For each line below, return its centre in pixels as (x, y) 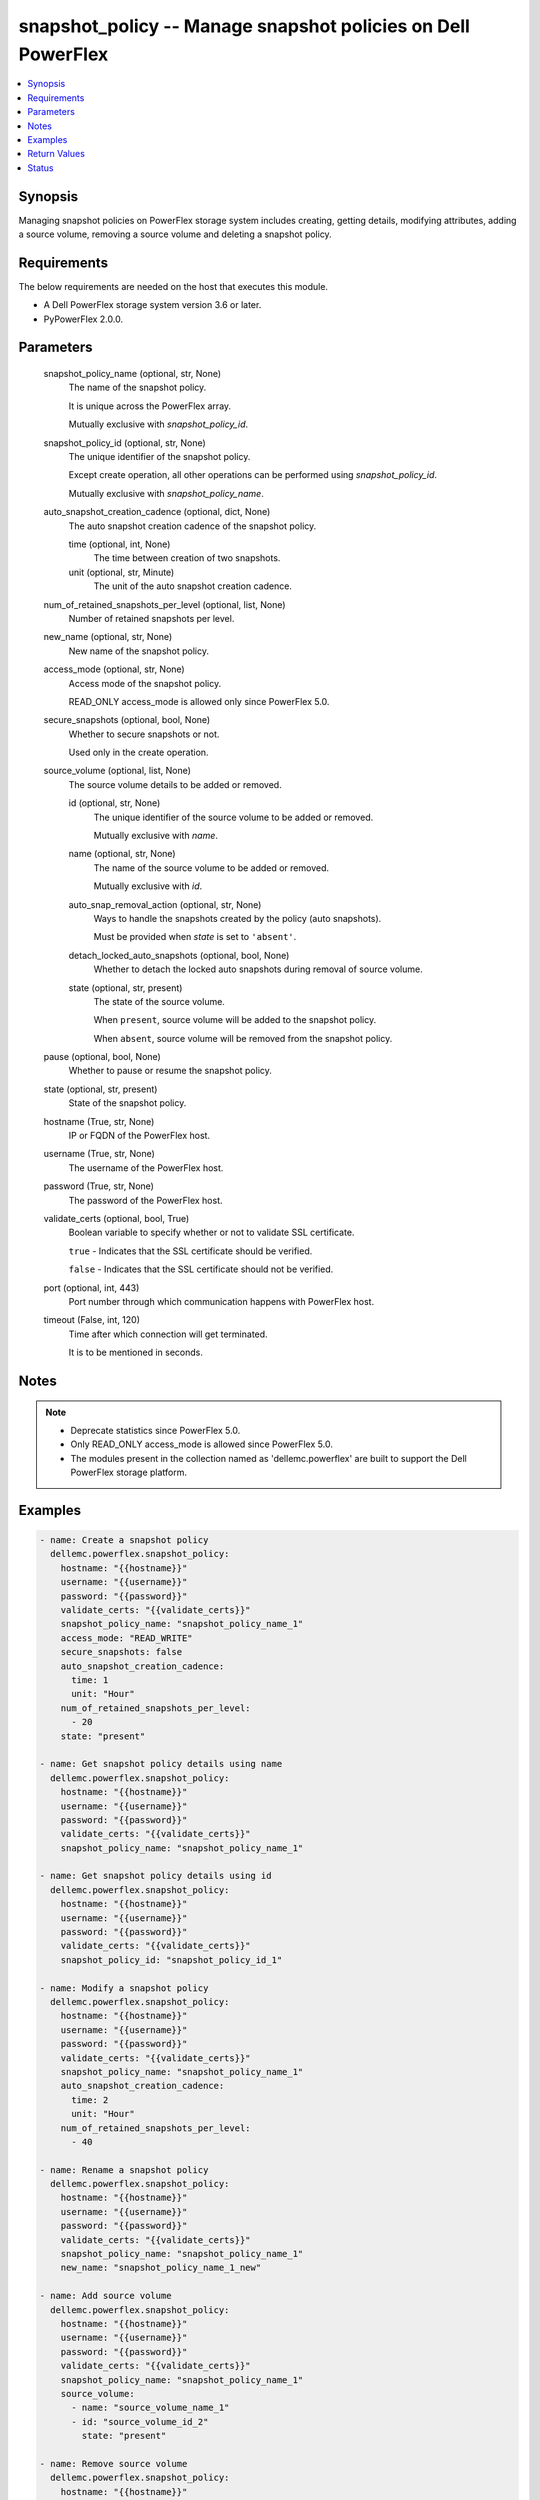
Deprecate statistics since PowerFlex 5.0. (155, 1430)
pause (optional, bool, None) (102, 1057)
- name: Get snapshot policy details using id (155, 1876)
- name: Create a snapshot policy (124, 1540)
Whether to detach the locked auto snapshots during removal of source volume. (258, 969)
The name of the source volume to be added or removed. (211, 867)
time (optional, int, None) (119, 544)
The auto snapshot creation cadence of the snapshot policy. (192, 526)
